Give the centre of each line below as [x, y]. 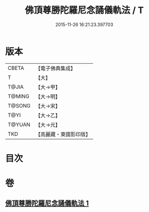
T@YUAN [19, 125]
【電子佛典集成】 [56, 68]
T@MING [19, 96]
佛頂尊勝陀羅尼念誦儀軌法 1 [47, 203]
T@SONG [19, 105]
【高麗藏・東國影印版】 [63, 134]
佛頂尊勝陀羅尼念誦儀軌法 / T [84, 10]
